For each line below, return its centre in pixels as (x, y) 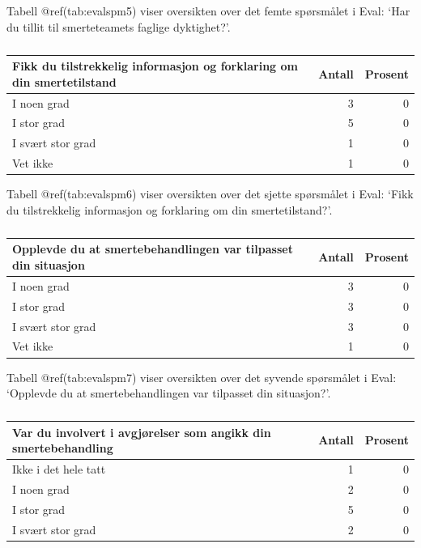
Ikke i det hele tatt (59, 469)
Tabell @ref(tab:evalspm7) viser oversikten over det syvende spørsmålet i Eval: (202, 377)
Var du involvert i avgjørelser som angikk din (142, 432)
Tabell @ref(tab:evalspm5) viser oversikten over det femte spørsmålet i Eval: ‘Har (208, 11)
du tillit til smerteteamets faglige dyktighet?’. (119, 26)
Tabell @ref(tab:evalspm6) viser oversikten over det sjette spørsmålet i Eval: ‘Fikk (210, 194)
